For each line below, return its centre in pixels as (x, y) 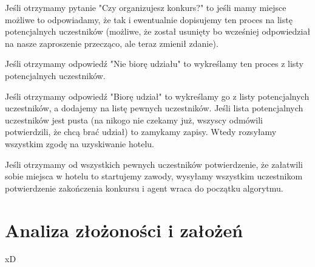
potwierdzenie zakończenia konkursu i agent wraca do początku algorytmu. (144, 188)
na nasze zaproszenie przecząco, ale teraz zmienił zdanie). (112, 43)
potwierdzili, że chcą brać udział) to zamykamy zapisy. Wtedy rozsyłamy (141, 132)
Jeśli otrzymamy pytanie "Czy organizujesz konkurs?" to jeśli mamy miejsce (146, 7)
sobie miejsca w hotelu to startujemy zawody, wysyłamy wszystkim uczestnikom (154, 176)
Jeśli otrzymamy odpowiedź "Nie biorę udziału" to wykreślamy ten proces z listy (154, 64)
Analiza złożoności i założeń (124, 230)
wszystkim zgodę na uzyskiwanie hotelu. (80, 143)
